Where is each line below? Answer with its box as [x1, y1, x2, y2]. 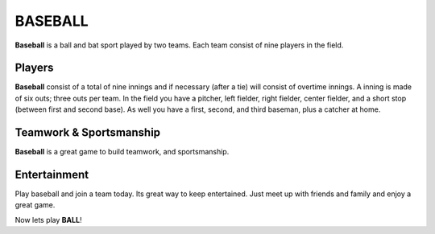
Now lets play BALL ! [14, 215, 82, 224]
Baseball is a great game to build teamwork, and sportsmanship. [14, 147, 230, 157]
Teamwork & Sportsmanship [14, 125, 161, 140]
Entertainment [14, 167, 89, 181]
